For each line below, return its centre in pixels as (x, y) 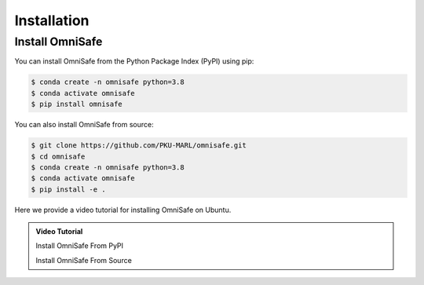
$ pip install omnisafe (77, 104)
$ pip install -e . (68, 189)
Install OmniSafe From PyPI (80, 246)
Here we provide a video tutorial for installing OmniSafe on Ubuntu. (123, 210)
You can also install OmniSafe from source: (84, 125)
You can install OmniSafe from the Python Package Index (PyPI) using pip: (134, 61)
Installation (52, 20)
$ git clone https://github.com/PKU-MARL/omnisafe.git (139, 146)
